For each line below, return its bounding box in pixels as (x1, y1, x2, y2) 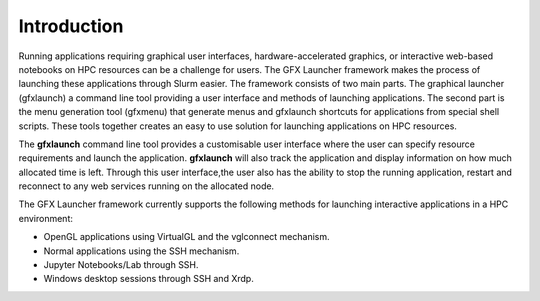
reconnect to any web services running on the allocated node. (18, 180, 275, 192)
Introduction (18, 15, 124, 37)
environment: (18, 212, 74, 224)
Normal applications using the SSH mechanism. (43, 245, 240, 257)
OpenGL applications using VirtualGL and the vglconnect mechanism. (43, 231, 330, 243)
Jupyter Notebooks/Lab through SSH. (43, 259, 199, 271)
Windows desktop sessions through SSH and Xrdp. (43, 273, 254, 285)
